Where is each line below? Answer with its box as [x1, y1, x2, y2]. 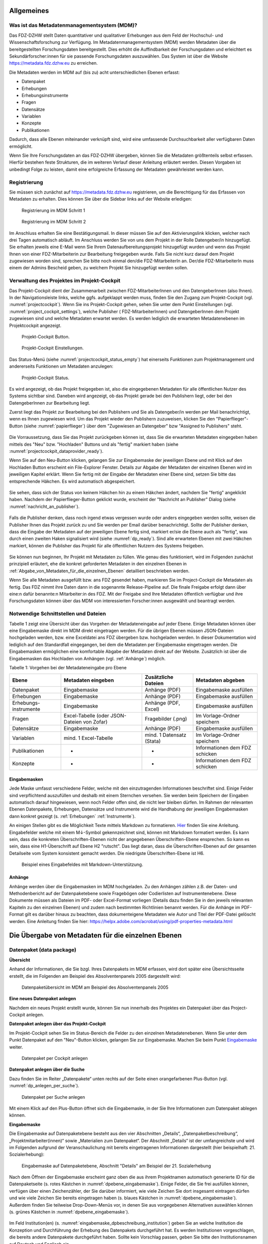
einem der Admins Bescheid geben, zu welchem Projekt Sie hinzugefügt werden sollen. [9, 265, 188, 271]
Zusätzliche [144, 674, 174, 681]
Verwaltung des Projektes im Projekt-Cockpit [9, 277, 121, 284]
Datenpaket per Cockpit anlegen [21, 1055, 88, 1061]
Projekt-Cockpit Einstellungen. [21, 345, 84, 351]
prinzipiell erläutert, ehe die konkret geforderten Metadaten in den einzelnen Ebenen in [9, 561, 187, 567]
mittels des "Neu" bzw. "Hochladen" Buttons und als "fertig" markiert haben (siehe [9, 441, 179, 447]
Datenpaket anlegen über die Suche [9, 1066, 85, 1072]
